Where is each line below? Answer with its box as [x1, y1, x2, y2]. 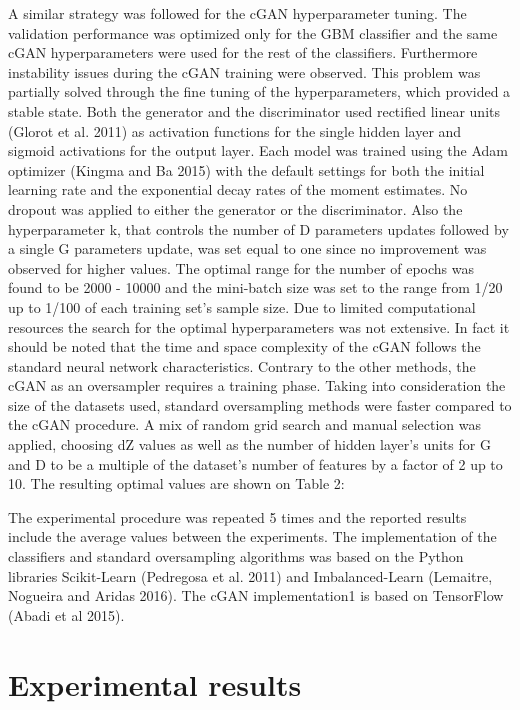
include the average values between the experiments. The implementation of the [8, 526, 497, 547]
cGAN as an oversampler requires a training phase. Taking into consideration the [8, 375, 506, 396]
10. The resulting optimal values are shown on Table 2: [8, 473, 345, 494]
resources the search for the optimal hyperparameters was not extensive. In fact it [8, 316, 510, 337]
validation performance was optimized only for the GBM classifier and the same [8, 22, 498, 43]
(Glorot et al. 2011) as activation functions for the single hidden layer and [8, 120, 462, 141]
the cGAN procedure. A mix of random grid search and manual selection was [8, 414, 482, 435]
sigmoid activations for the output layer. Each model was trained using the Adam [8, 140, 508, 161]
